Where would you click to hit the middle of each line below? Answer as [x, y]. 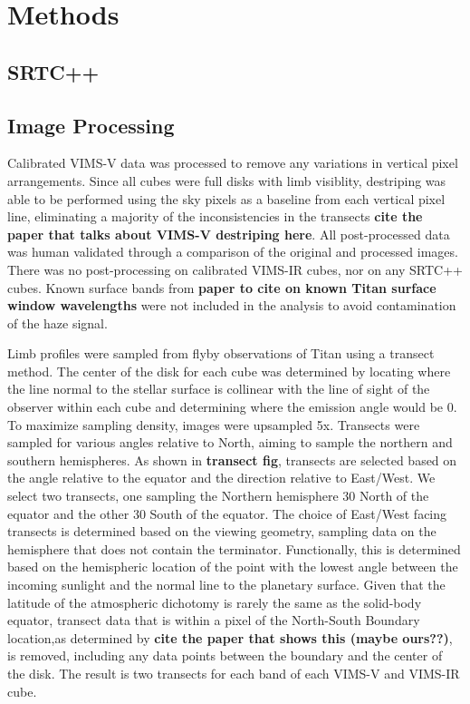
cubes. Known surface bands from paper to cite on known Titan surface [222, 287]
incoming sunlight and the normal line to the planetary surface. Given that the [226, 585]
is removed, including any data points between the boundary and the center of [225, 655]
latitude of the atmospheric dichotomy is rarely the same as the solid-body [215, 602]
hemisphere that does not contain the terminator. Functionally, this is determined [234, 548]
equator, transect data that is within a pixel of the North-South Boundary [214, 620]
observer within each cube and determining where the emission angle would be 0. [232, 407]
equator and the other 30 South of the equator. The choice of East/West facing [227, 513]
